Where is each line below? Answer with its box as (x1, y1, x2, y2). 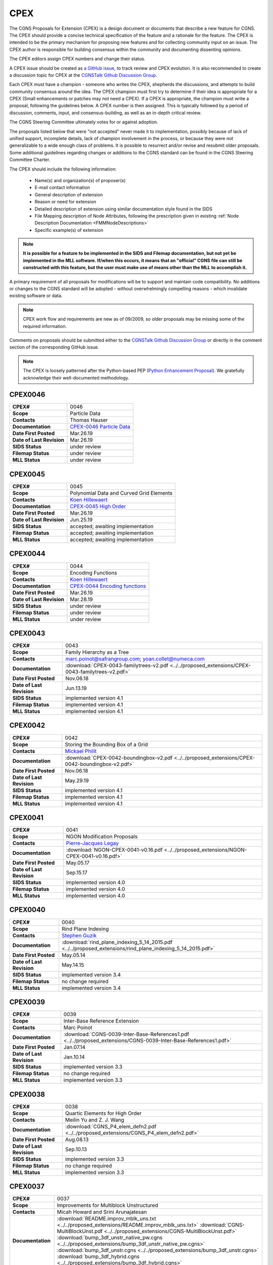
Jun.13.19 (65, 685, 87, 692)
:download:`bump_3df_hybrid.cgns (57, 1253, 140, 1260)
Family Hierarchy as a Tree (65, 649, 129, 656)
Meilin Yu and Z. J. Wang (65, 1116, 124, 1123)
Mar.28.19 (70, 596, 93, 603)
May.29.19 (65, 777, 89, 784)
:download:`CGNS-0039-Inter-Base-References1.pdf (63, 1031, 190, 1038)
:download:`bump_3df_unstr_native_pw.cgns (57, 1234, 163, 1241)
